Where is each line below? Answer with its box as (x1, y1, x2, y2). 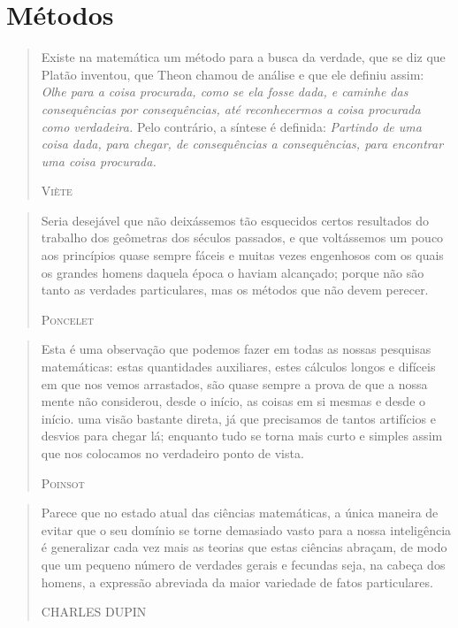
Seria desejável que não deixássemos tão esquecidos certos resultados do (41, 211, 430, 229)
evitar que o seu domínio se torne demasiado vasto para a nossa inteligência (41, 520, 452, 539)
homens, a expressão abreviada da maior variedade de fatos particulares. (41, 572, 433, 591)
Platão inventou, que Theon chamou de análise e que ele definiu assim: (41, 65, 424, 83)
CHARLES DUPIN (41, 602, 147, 621)
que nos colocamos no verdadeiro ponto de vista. (41, 444, 304, 462)
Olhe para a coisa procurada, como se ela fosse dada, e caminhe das (41, 82, 408, 101)
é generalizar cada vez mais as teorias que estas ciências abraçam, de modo (41, 538, 447, 556)
